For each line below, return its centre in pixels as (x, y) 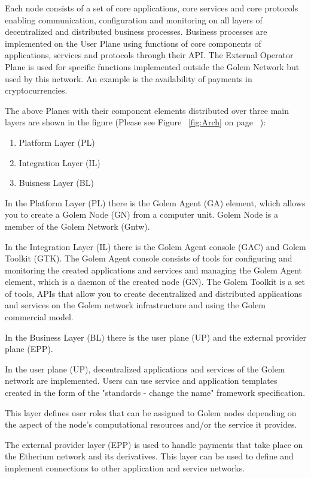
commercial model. (39, 317)
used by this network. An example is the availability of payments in (129, 78)
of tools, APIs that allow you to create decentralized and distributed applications (153, 293)
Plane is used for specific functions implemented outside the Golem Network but (152, 66)
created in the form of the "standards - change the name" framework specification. (155, 393)
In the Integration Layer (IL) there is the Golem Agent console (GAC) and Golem (155, 246)
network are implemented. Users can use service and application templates (141, 381)
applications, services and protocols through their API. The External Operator (149, 55)
